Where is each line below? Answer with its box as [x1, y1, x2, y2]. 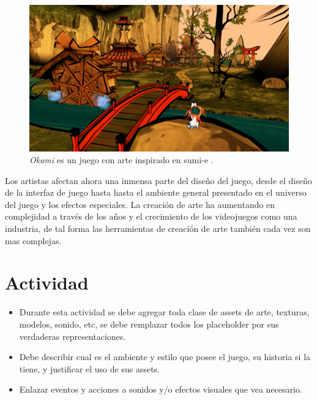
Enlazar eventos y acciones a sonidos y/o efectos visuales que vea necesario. [19, 383, 302, 396]
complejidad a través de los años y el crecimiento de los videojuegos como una [5, 210, 297, 223]
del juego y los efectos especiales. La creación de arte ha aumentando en [5, 198, 275, 210]
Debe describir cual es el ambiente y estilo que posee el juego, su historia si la [19, 350, 311, 363]
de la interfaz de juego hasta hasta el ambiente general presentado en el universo [5, 186, 307, 199]
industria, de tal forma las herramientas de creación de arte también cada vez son [5, 222, 311, 235]
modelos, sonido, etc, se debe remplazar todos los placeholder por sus [19, 317, 279, 330]
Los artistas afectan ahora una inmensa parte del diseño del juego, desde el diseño [5, 174, 312, 187]
